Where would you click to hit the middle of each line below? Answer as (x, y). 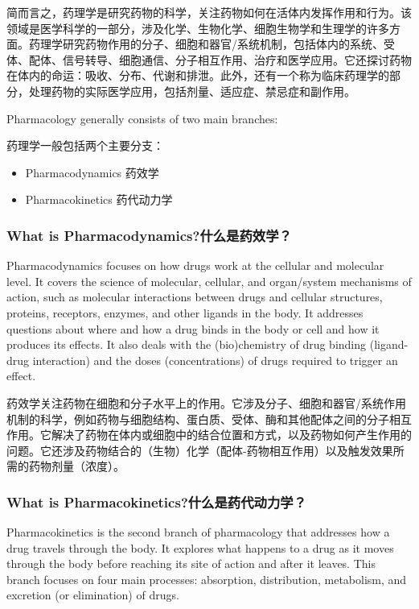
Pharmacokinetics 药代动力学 (99, 199)
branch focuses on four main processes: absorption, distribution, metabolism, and (207, 579)
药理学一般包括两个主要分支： (85, 145)
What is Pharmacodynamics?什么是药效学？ (149, 235)
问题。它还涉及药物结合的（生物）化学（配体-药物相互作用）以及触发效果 (200, 450)
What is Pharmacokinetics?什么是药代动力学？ (156, 501)
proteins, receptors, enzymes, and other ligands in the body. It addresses (185, 312)
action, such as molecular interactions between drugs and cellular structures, (195, 297)
